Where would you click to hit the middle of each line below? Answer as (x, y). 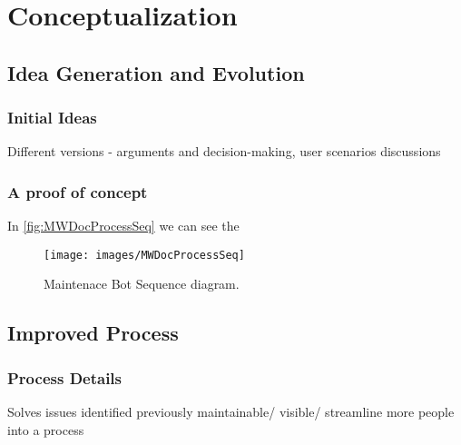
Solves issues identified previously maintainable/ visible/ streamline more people (231, 412)
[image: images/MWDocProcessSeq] (144, 255)
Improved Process (93, 333)
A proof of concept (78, 191)
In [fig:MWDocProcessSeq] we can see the (123, 226)
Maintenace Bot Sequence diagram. (142, 284)
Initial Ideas (52, 118)
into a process (46, 429)
